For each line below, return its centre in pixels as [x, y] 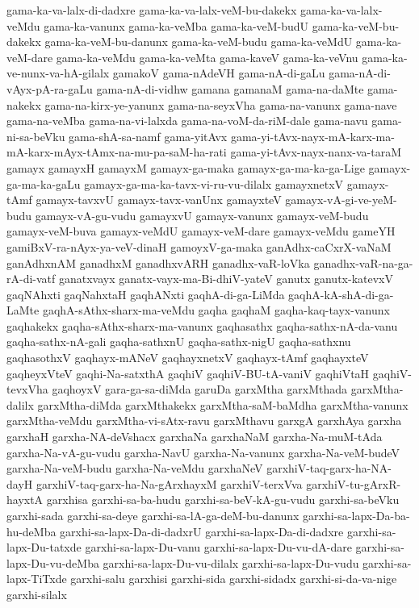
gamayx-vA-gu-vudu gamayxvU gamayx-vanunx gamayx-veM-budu [202, 215]
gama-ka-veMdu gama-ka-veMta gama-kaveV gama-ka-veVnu [207, 57]
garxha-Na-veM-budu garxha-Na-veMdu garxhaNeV [135, 468]
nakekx [24, 104]
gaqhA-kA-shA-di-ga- [341, 294]
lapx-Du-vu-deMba [53, 562]
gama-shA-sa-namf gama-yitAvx [148, 136]
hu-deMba [31, 531]
